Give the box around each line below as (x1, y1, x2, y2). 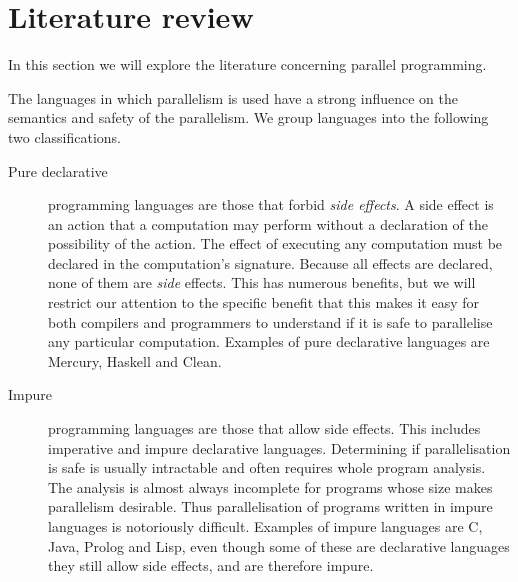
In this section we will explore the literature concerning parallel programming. (8, 54, 487, 75)
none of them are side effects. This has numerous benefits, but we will (48, 272, 476, 293)
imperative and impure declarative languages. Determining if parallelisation (48, 437, 511, 458)
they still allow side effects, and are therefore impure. (48, 555, 374, 576)
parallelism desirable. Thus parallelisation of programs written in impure (48, 496, 493, 517)
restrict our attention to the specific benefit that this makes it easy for (48, 292, 480, 313)
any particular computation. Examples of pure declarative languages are (48, 331, 490, 352)
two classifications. (8, 126, 121, 147)
